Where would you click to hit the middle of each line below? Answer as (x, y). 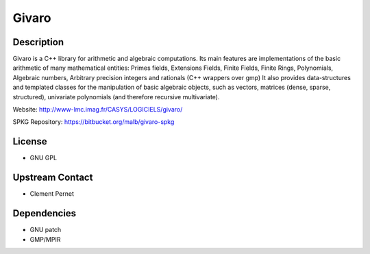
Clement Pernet (52, 194)
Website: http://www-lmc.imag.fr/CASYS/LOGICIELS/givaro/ (98, 110)
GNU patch (46, 230)
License (30, 141)
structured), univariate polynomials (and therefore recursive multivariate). (116, 97)
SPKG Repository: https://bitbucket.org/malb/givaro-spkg (94, 122)
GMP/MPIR (45, 239)
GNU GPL (44, 158)
